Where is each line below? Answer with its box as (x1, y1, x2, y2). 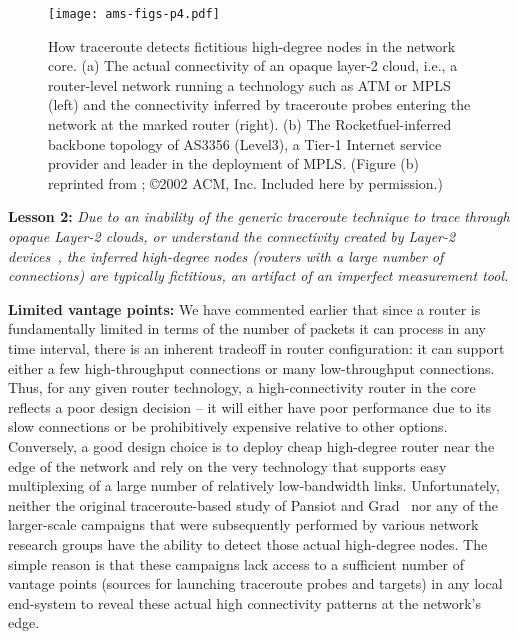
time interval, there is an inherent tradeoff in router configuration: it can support (8, 337, 505, 358)
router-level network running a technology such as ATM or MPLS (48, 74, 451, 95)
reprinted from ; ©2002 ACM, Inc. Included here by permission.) (48, 172, 443, 193)
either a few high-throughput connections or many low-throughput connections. (8, 357, 495, 378)
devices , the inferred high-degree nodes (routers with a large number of (8, 245, 444, 266)
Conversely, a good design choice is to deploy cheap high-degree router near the (8, 435, 495, 456)
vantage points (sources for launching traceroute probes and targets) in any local (8, 573, 503, 594)
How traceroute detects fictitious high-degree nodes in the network (48, 35, 456, 56)
